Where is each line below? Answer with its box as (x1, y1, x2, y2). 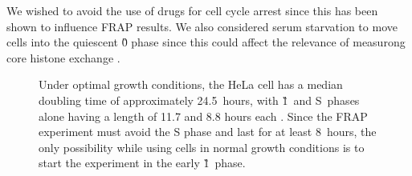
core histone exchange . (6, 49, 120, 66)
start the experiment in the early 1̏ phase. (39, 154, 246, 171)
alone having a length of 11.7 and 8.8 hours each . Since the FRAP (39, 107, 368, 124)
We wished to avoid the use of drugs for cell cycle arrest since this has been (6, 2, 378, 18)
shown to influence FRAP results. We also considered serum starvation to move (6, 18, 398, 34)
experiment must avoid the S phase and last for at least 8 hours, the (39, 123, 377, 140)
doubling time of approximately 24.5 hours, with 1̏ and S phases (39, 91, 360, 108)
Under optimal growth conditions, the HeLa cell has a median (39, 76, 343, 93)
